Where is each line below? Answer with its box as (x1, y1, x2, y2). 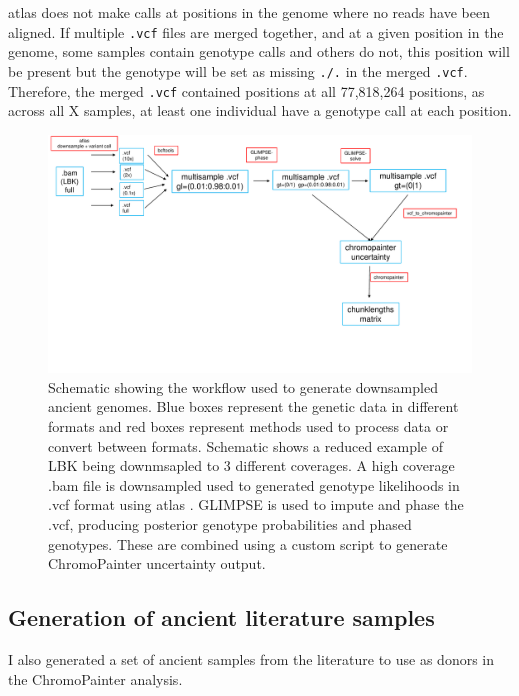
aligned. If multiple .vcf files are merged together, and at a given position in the (8, 21, 504, 42)
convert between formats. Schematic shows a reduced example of (48, 435, 444, 456)
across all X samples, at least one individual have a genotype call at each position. (8, 100, 512, 121)
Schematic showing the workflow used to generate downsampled (48, 376, 438, 397)
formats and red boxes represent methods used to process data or (48, 416, 449, 437)
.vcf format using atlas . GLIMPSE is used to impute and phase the (48, 494, 464, 515)
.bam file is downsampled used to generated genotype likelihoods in (48, 474, 460, 495)
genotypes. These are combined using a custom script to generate (48, 533, 448, 554)
